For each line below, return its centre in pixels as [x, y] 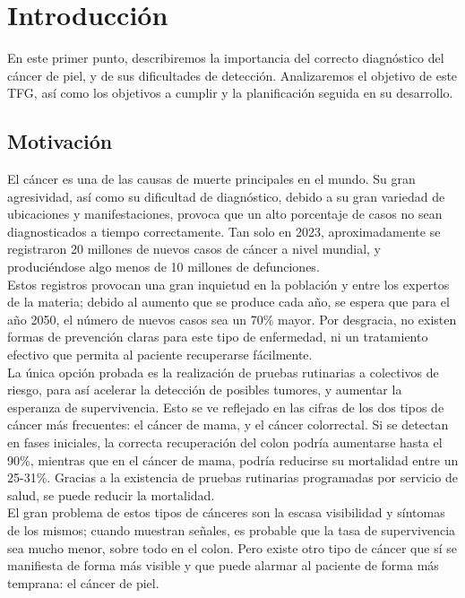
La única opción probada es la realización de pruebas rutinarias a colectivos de [223, 372]
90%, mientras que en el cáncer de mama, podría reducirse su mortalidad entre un [233, 459]
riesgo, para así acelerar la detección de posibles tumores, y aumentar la [205, 390]
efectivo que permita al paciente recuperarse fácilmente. [160, 355]
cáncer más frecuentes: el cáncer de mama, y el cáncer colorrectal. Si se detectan [228, 425]
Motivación [60, 141]
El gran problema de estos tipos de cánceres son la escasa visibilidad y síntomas [226, 512]
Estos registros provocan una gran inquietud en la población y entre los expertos [228, 284]
